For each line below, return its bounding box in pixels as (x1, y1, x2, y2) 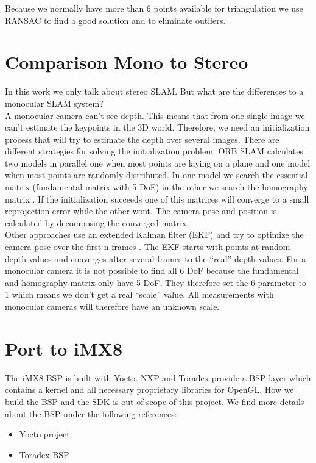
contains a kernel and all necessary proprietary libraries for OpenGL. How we (5, 383, 294, 396)
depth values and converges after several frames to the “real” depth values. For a (5, 252, 306, 265)
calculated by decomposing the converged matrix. (5, 216, 189, 229)
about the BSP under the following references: (5, 407, 177, 420)
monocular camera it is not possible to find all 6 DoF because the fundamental (5, 264, 299, 277)
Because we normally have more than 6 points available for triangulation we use (5, 2, 303, 14)
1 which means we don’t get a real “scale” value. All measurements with (5, 288, 274, 301)
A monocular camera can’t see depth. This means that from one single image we (5, 109, 305, 121)
